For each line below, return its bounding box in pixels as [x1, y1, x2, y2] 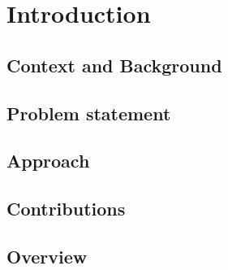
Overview [6, 243, 88, 268]
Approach [6, 148, 90, 173]
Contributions [6, 196, 126, 221]
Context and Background [6, 52, 222, 77]
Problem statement [6, 100, 171, 125]
